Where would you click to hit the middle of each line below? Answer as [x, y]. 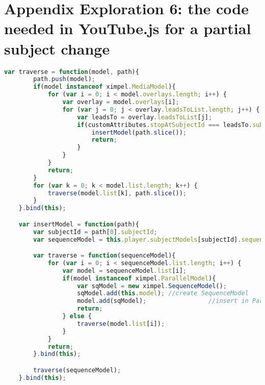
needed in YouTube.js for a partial [128, 28]
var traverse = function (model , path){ [72, 72]
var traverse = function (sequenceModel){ [104, 256]
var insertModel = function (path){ [79, 224]
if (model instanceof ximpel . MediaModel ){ [104, 87]
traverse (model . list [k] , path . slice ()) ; [117, 193]
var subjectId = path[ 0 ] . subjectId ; [95, 232]
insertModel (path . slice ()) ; [139, 132]
